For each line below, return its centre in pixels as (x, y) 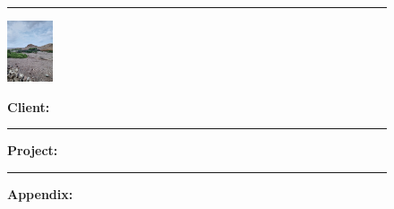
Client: (29, 106)
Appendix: (40, 193)
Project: (33, 150)
